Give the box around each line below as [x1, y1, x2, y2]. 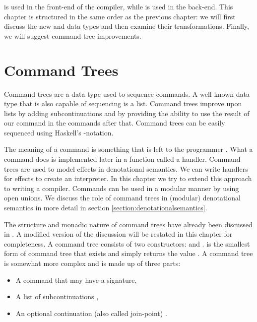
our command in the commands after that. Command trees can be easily [4, 118, 225, 128]
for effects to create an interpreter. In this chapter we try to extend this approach [4, 173, 252, 184]
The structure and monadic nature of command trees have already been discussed [4, 219, 253, 229]
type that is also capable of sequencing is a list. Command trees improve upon [4, 98, 242, 109]
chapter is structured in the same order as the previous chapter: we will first [4, 11, 236, 21]
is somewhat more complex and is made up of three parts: [4, 258, 181, 268]
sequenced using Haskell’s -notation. [4, 127, 114, 137]
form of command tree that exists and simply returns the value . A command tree [4, 248, 253, 258]
